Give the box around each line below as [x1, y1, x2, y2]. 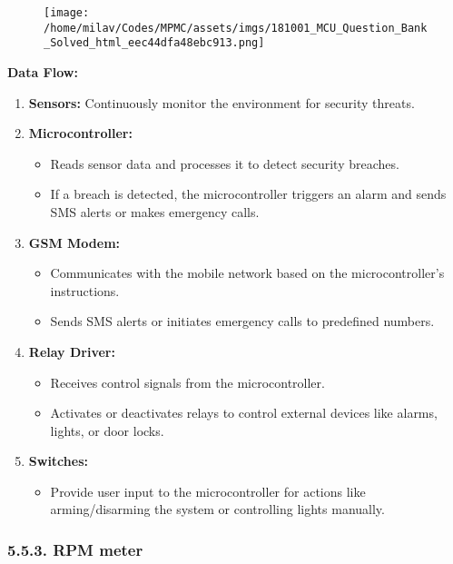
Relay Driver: [28, 341, 115, 361]
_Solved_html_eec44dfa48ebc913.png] [44, 36, 265, 50]
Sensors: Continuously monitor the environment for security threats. [28, 93, 415, 112]
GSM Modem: [28, 233, 121, 252]
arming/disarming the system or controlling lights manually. [50, 500, 385, 519]
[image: [44, 6, 90, 19]
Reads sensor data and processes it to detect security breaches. [50, 153, 399, 173]
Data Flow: [7, 62, 78, 81]
